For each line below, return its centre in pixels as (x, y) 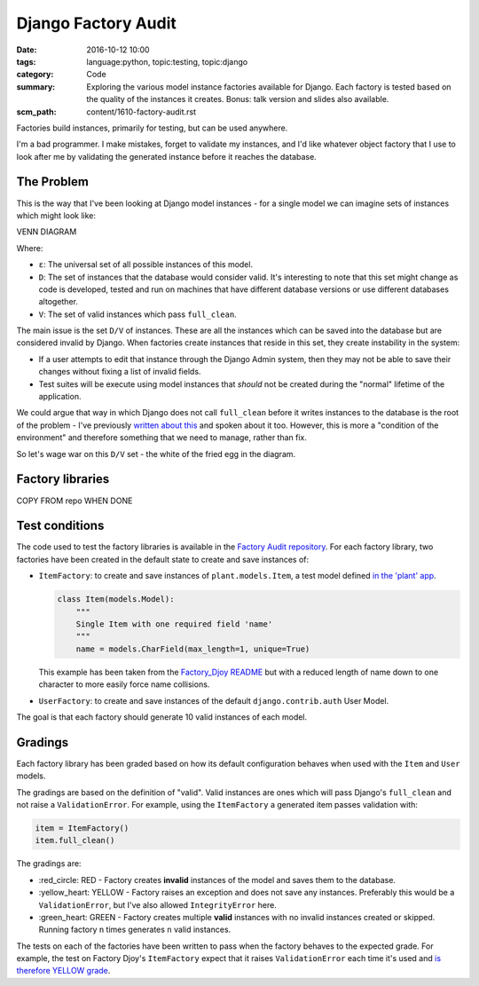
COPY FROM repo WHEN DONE (75, 501)
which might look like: (56, 215)
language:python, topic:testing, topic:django (167, 61)
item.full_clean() (75, 840)
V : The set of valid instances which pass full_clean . (137, 314)
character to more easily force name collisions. (124, 684)
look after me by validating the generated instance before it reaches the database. (166, 156)
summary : (36, 87)
